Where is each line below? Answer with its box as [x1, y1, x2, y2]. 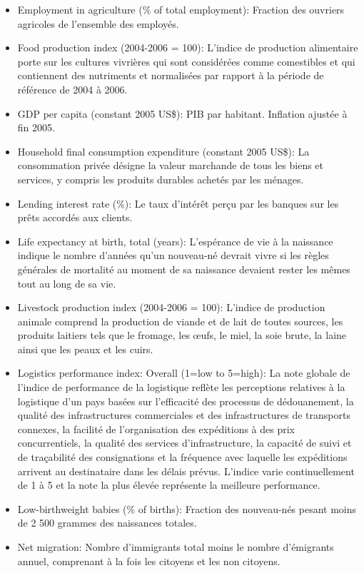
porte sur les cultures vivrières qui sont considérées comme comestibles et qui [17, 54, 355, 69]
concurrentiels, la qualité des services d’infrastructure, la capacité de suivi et [17, 435, 352, 450]
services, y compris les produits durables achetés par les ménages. [17, 171, 304, 186]
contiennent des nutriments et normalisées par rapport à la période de [17, 68, 324, 83]
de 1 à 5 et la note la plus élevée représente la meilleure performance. [17, 477, 320, 492]
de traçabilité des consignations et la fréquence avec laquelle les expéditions [17, 450, 348, 465]
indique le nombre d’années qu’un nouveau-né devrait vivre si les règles [17, 248, 329, 263]
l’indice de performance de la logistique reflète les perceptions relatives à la [17, 380, 345, 395]
